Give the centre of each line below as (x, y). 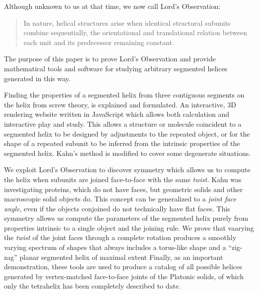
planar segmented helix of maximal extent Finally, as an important (121, 257)
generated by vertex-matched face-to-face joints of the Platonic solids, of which (124, 276)
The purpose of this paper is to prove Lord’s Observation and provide (110, 59)
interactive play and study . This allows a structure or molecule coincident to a (123, 123)
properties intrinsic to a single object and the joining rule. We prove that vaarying (129, 227)
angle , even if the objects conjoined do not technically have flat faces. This (117, 208)
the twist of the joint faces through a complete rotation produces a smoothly (120, 237)
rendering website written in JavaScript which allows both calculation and (117, 114)
